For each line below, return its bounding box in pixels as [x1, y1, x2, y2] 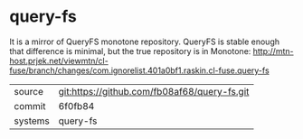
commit [14, 99, 46, 112]
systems [14, 115, 50, 127]
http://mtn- [252, 45, 294, 56]
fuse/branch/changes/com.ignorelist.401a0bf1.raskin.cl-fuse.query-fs [9, 65, 270, 76]
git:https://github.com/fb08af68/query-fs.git [58, 85, 250, 97]
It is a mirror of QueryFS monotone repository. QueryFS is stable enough [9, 36, 280, 47]
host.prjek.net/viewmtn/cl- [9, 55, 109, 66]
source [14, 85, 43, 97]
